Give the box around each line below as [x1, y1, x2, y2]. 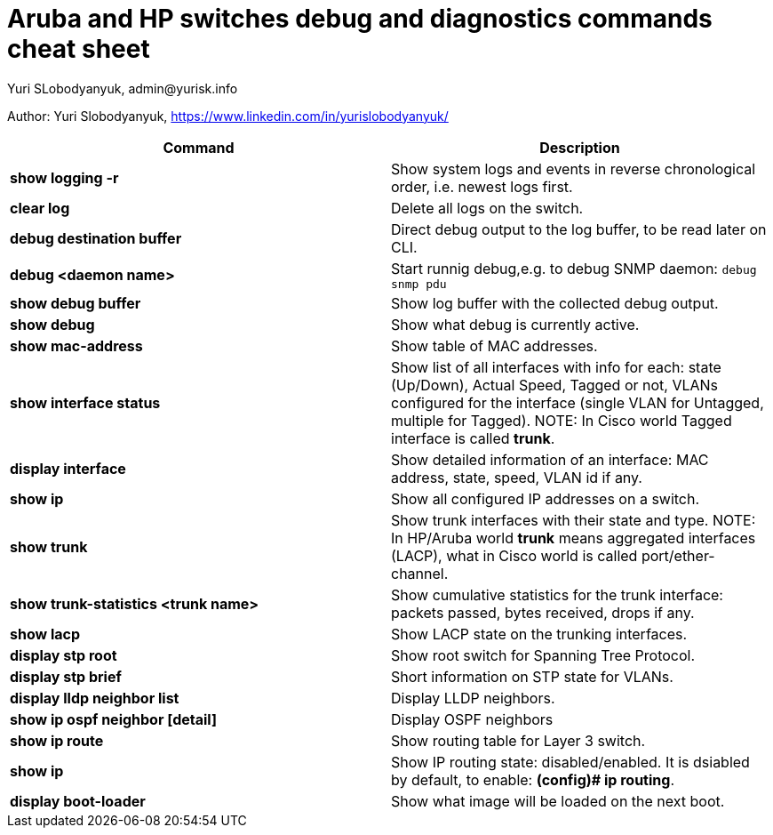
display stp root [10, 646, 117, 664]
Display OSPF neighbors [391, 710, 554, 728]
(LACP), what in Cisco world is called [391, 546, 638, 565]
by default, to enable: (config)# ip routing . [391, 770, 674, 789]
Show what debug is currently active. [391, 315, 640, 333]
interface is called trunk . [391, 429, 555, 447]
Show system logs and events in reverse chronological [391, 159, 756, 178]
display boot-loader [10, 791, 146, 810]
